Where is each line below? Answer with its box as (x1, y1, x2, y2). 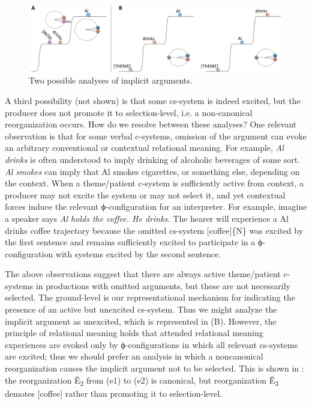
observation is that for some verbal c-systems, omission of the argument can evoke (5, 129, 307, 142)
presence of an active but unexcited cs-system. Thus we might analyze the (5, 303, 277, 316)
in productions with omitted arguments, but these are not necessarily (35, 279, 290, 292)
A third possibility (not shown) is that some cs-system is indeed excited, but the (5, 94, 301, 106)
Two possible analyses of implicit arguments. (29, 74, 193, 87)
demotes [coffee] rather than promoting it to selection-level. (5, 387, 223, 399)
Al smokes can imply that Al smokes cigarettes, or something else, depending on (5, 165, 300, 177)
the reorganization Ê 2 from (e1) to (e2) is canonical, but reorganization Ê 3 (5, 373, 279, 388)
